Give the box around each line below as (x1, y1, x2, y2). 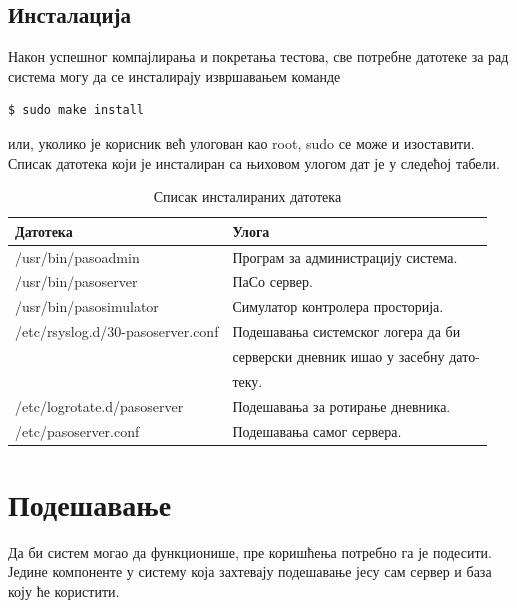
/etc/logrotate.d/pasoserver (15, 395, 184, 416)
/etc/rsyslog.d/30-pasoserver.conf (15, 321, 219, 342)
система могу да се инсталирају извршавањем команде (8, 65, 341, 86)
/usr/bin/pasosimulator (15, 296, 159, 317)
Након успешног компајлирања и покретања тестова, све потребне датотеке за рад (8, 46, 509, 67)
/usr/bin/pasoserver (15, 271, 138, 292)
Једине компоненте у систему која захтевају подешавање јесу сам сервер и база (8, 561, 492, 582)
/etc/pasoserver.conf (15, 420, 140, 441)
